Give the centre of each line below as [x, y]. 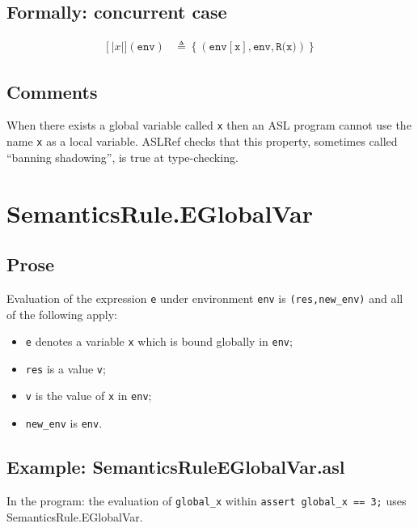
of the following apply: [62, 314]
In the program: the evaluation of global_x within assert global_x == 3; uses [207, 500]
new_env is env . [64, 423]
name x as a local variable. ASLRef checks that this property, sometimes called [202, 141]
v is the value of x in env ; [89, 396]
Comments [52, 91]
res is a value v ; [65, 368]
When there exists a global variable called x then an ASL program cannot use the [209, 125]
